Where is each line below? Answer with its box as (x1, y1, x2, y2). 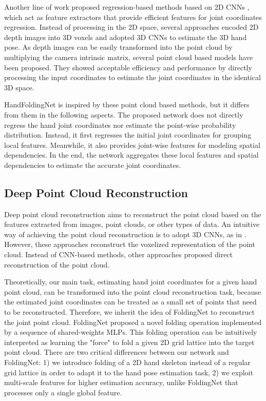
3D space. (4, 82, 34, 92)
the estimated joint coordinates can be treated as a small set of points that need (4, 296, 257, 307)
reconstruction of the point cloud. (4, 259, 110, 270)
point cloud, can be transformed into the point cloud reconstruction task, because (4, 286, 261, 297)
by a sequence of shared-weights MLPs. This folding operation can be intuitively (4, 327, 257, 337)
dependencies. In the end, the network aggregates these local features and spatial (4, 149, 259, 160)
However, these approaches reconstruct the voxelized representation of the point (4, 239, 255, 250)
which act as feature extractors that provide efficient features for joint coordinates (4, 11, 262, 22)
